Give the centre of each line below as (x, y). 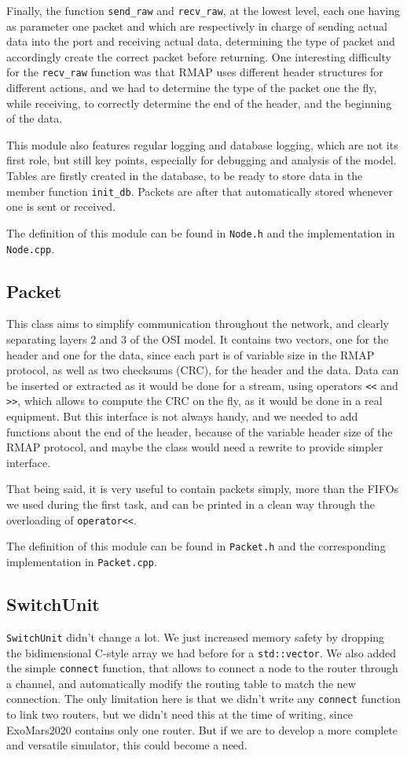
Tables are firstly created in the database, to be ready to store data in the (185, 176)
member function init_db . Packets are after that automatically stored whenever (200, 191)
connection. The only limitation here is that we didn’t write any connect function (203, 699)
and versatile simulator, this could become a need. (127, 745)
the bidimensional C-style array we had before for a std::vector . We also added (202, 652)
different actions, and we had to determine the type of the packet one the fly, (192, 88)
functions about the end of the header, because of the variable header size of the (200, 431)
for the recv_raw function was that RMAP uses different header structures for (195, 72)
